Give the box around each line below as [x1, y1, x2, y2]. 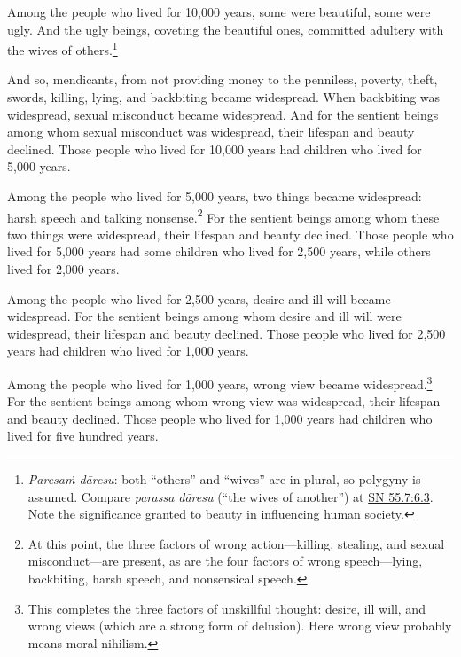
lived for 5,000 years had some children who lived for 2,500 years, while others [7, 242, 431, 261]
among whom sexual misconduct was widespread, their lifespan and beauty [7, 122, 415, 141]
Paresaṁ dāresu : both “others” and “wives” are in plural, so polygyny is [27, 470, 421, 489]
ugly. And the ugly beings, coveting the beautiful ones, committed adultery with [7, 20, 444, 38]
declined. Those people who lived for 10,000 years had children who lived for [7, 139, 422, 158]
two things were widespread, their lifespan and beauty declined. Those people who [7, 224, 454, 243]
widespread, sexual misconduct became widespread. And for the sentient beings [7, 105, 439, 123]
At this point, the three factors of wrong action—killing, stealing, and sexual [27, 534, 445, 552]
